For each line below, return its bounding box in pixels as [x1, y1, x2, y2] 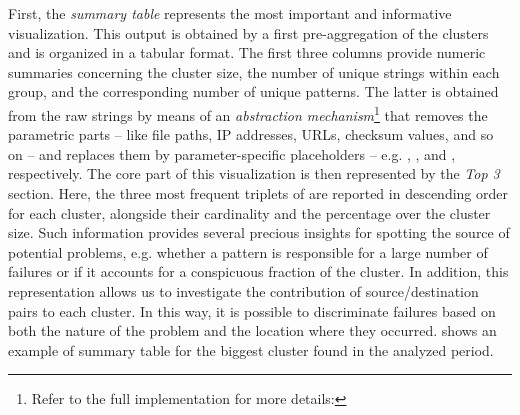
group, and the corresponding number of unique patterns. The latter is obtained [8, 81, 499, 102]
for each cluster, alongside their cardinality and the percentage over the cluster [8, 202, 491, 223]
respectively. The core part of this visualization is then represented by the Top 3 [8, 163, 500, 184]
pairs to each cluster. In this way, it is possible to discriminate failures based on [8, 300, 496, 321]
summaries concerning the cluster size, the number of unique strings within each [8, 61, 500, 82]
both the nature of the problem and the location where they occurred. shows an [8, 320, 497, 341]
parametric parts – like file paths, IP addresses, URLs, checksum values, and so [8, 124, 494, 145]
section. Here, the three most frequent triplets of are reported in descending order [8, 183, 508, 203]
